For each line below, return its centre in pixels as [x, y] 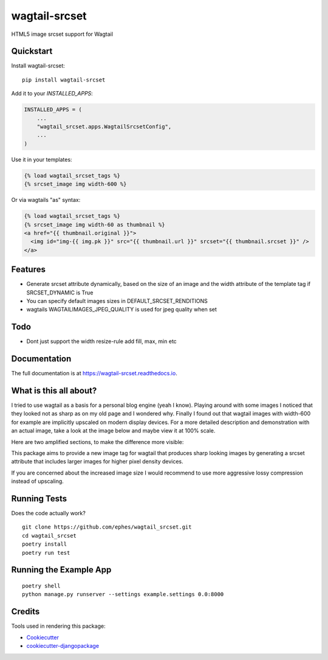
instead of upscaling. [37, 481]
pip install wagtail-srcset [64, 80]
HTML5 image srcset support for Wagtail [62, 34]
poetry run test [46, 553]
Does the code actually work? [49, 513]
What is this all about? [54, 390]
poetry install [45, 544]
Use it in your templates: [42, 159]
